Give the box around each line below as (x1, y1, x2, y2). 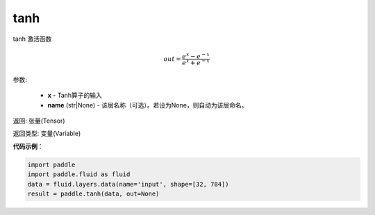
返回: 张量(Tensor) (12, 117, 65, 125)
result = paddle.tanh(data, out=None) (27, 189, 160, 198)
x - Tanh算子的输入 (47, 91, 102, 100)
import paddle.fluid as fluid (27, 171, 131, 178)
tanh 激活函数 (12, 35, 52, 43)
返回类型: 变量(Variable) (12, 129, 81, 138)
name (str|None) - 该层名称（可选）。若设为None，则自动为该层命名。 (47, 101, 248, 109)
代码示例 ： (12, 142, 44, 150)
